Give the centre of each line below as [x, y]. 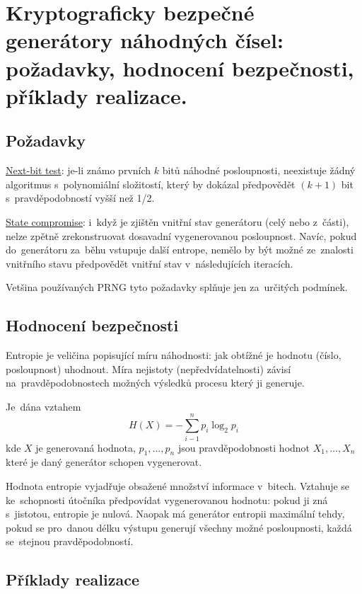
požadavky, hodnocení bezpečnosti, [180, 68]
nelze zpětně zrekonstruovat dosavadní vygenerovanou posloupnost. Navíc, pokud [181, 235]
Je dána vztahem [43, 406]
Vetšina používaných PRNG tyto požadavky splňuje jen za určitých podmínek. [177, 287]
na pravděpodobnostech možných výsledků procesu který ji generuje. [155, 383]
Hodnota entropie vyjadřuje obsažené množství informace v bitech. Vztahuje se [178, 485]
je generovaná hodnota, [86, 447]
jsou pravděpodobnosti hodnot [244, 447]
